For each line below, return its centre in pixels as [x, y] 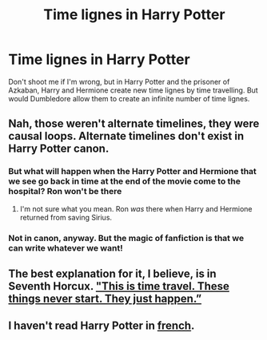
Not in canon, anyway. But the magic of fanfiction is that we [126, 238]
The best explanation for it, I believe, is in [113, 273]
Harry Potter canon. [59, 149]
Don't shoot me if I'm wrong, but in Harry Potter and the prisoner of [119, 81]
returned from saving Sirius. [66, 217]
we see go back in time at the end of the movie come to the [125, 181]
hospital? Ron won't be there [65, 192]
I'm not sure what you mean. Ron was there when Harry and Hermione [136, 208]
